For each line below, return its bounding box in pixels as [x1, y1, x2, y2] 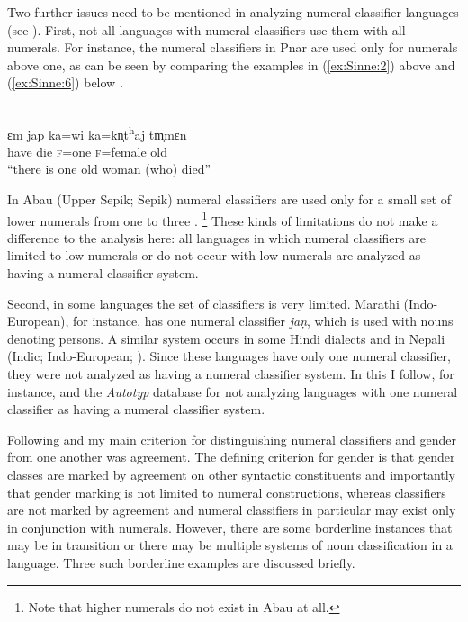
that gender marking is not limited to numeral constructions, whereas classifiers [7, 482, 446, 501]
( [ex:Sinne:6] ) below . [7, 73, 123, 92]
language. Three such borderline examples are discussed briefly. [7, 553, 355, 572]
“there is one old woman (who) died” [7, 159, 211, 178]
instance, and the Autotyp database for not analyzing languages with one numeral [7, 382, 458, 401]
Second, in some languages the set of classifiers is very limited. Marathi [7, 293, 400, 312]
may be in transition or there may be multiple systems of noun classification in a [7, 536, 453, 554]
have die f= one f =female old [7, 141, 167, 160]
